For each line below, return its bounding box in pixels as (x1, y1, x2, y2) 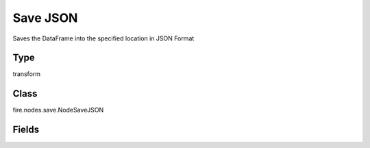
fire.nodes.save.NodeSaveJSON (12, 106, 104, 114)
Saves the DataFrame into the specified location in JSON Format (12, 34, 195, 42)
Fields (12, 124, 40, 136)
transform (12, 70, 41, 78)
